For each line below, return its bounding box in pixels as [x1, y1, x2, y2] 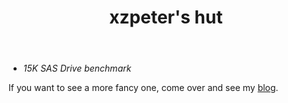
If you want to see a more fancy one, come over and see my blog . [8, 82, 279, 94]
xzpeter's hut [109, 6, 223, 29]
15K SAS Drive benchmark [22, 62, 132, 75]
